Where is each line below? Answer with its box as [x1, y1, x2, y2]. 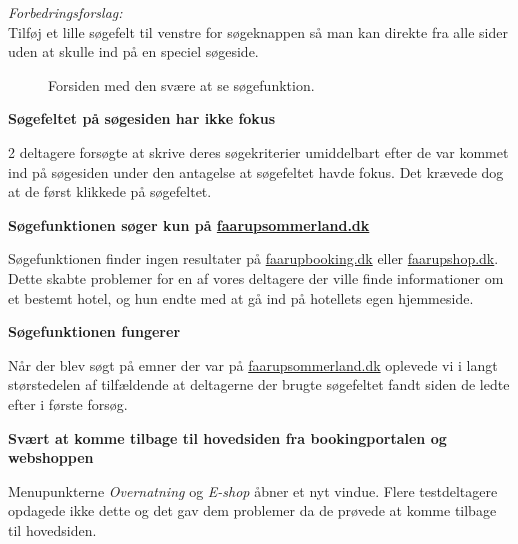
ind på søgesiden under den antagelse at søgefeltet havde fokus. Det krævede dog [8, 161, 504, 182]
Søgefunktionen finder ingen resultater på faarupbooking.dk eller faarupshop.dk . [8, 248, 499, 269]
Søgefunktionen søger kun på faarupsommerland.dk [8, 214, 370, 235]
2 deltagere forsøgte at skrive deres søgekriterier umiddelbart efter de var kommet [8, 141, 509, 162]
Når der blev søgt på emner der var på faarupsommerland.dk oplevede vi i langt [8, 354, 498, 375]
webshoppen [8, 447, 94, 468]
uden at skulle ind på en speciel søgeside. [8, 41, 259, 62]
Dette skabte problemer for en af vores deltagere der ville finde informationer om [8, 267, 504, 288]
